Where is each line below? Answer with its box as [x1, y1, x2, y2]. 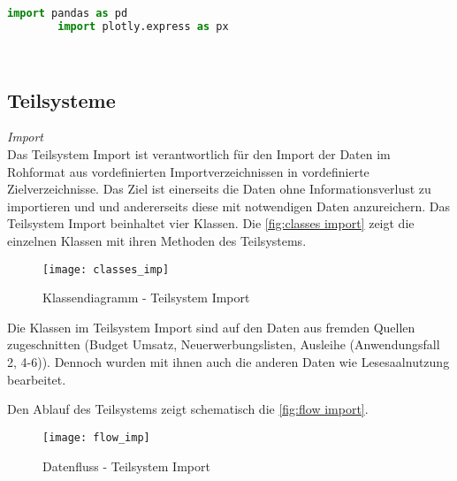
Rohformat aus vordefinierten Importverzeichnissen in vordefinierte [7, 162, 369, 180]
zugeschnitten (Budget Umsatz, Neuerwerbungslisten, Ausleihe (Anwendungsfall [7, 335, 440, 354]
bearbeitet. [7, 370, 66, 388]
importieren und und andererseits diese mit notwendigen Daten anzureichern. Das [7, 196, 451, 215]
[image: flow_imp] [42, 431, 150, 444]
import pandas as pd [7, 7, 128, 19]
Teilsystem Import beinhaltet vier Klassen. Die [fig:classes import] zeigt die [7, 214, 415, 233]
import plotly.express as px [57, 19, 229, 33]
